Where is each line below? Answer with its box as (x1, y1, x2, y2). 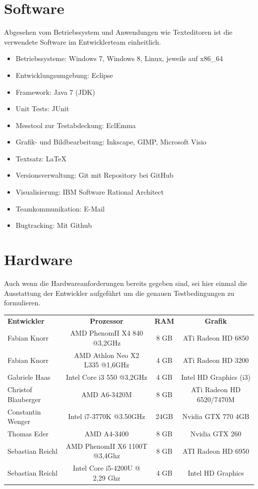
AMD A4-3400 (84, 428, 129, 438)
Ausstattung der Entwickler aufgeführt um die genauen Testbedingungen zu (4, 287, 235, 298)
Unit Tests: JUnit (15, 103, 69, 114)
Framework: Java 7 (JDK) (15, 86, 95, 97)
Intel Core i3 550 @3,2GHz (65, 372, 147, 382)
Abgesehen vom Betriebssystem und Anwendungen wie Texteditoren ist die (4, 27, 233, 37)
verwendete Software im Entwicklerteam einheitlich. (4, 36, 161, 47)
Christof (7, 384, 32, 395)
